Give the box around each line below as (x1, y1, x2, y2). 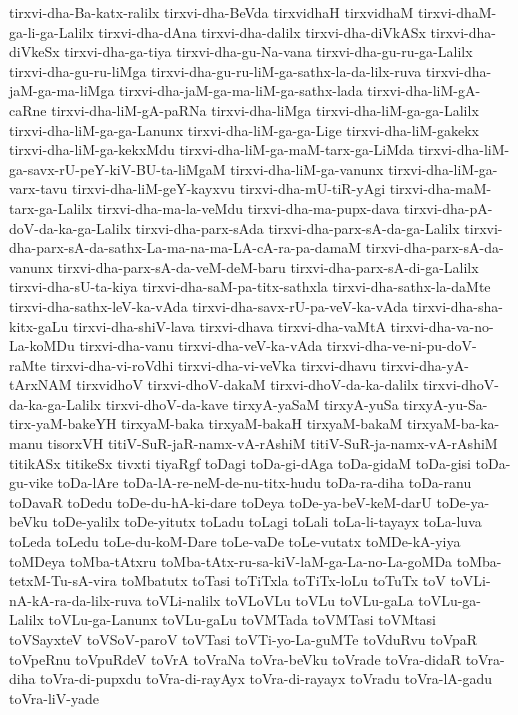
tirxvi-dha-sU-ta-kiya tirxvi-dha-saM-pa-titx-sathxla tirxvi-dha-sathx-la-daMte (9, 276, 491, 297)
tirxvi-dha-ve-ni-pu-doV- (326, 335, 477, 356)
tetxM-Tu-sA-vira (9, 570, 117, 591)
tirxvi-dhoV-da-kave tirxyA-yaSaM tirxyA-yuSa (105, 393, 399, 414)
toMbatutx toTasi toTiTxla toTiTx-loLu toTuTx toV (121, 570, 446, 591)
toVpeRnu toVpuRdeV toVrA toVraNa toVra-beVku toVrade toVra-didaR (9, 648, 461, 669)
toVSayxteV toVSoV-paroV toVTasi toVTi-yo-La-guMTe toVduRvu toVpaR (9, 629, 478, 649)
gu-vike (9, 472, 53, 493)
